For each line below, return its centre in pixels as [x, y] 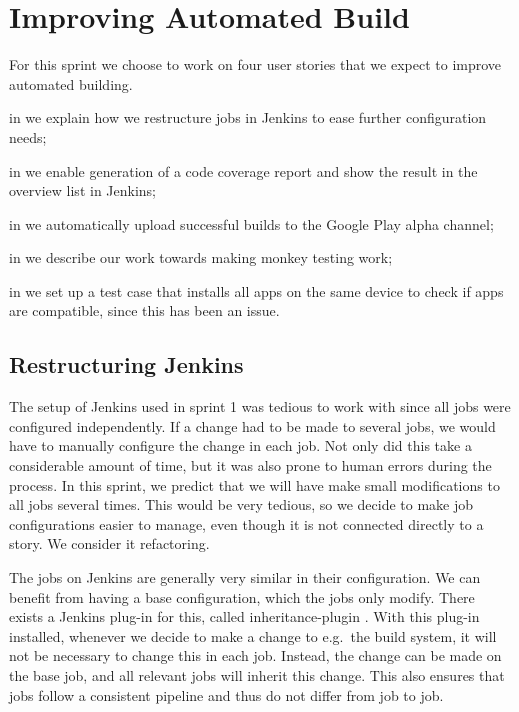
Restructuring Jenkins [126, 364]
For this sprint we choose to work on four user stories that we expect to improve [255, 64]
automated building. [71, 83]
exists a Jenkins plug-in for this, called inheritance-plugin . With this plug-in [244, 616]
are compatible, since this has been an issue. [144, 310]
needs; [28, 136]
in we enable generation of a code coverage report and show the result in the [243, 170]
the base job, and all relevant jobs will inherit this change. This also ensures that [257, 674]
